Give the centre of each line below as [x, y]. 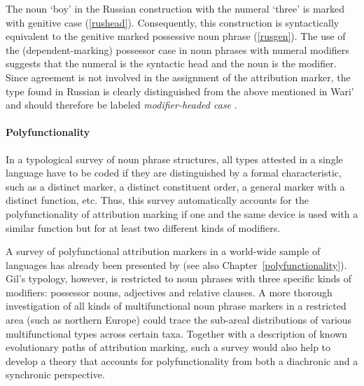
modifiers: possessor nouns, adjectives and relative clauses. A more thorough [169, 292]
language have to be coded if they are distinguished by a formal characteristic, [174, 173]
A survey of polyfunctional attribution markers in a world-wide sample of [163, 251]
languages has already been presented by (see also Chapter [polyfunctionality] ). [176, 264]
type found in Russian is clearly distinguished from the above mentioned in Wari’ [180, 91]
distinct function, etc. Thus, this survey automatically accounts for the [157, 200]
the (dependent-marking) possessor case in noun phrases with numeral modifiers [177, 49]
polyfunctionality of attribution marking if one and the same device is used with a [182, 213]
